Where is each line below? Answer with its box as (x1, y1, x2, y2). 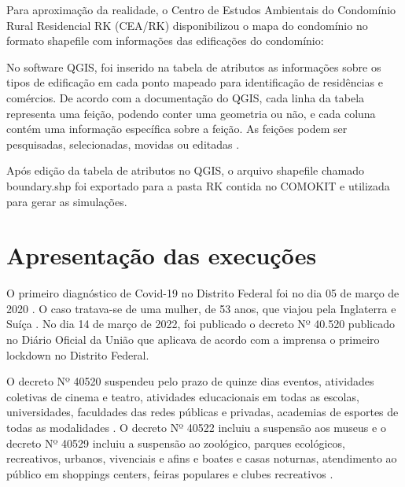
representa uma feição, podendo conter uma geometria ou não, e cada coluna (6, 105, 376, 121)
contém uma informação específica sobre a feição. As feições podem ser (6, 120, 348, 137)
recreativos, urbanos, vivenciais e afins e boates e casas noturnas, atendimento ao (6, 450, 397, 467)
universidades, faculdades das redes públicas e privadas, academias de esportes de (6, 404, 399, 420)
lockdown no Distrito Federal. (6, 346, 149, 363)
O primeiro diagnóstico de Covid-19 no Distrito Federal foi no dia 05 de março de (6, 285, 399, 301)
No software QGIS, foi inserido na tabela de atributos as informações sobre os (6, 58, 381, 75)
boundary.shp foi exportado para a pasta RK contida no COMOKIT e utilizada (6, 177, 390, 194)
